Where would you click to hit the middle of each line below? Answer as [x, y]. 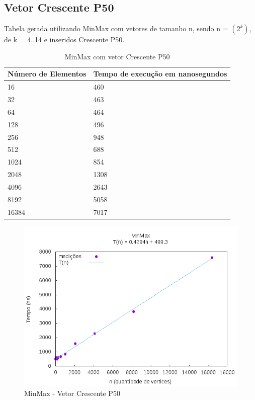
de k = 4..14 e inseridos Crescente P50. [64, 39]
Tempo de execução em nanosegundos [160, 74]
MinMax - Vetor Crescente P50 [72, 393]
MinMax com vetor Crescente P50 [117, 56]
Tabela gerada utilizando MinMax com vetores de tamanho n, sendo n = [116, 28]
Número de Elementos [47, 74]
